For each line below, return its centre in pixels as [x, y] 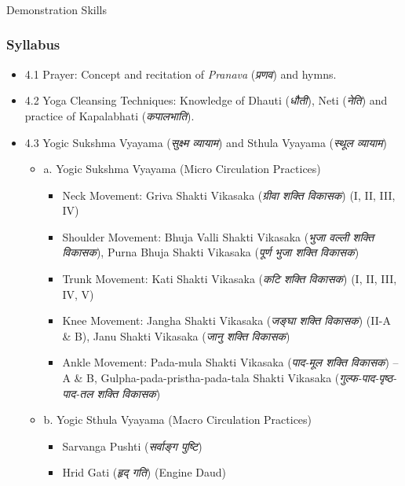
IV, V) [78, 294]
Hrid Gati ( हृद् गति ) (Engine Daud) [144, 472]
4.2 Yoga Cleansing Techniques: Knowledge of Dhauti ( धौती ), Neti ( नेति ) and [206, 100]
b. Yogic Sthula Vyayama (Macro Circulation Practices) [178, 420]
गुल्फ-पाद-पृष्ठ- [368, 378]
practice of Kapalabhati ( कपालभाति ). [109, 115]
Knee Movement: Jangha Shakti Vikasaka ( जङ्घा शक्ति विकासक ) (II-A [226, 320]
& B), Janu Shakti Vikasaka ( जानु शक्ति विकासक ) [176, 335]
